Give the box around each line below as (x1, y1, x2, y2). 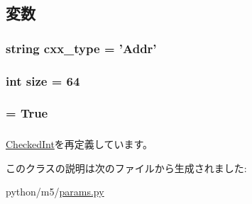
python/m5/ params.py (6, 184, 104, 199)
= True (6, 104, 48, 122)
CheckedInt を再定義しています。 (6, 137, 153, 152)
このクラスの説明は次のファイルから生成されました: (6, 160, 247, 175)
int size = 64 (6, 72, 80, 89)
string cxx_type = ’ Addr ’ (6, 39, 157, 57)
